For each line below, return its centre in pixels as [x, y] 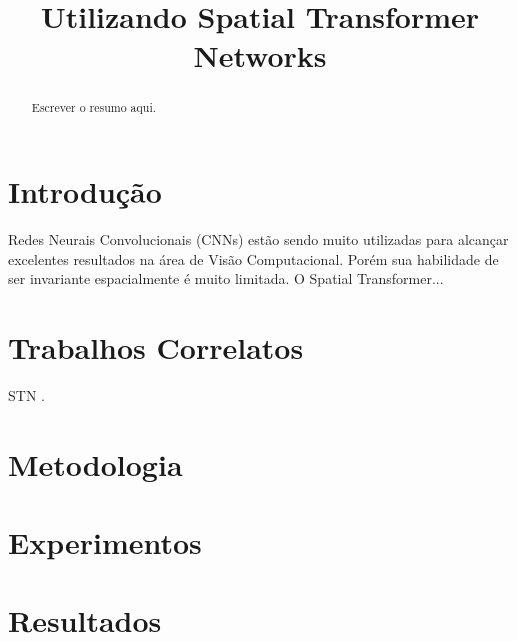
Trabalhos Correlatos [156, 346]
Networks [260, 55]
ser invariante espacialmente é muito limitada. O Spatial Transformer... [226, 278]
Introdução [85, 191]
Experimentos [105, 542]
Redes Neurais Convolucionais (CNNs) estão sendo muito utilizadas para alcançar [258, 238]
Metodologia [95, 463]
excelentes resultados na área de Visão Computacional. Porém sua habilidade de [253, 258]
